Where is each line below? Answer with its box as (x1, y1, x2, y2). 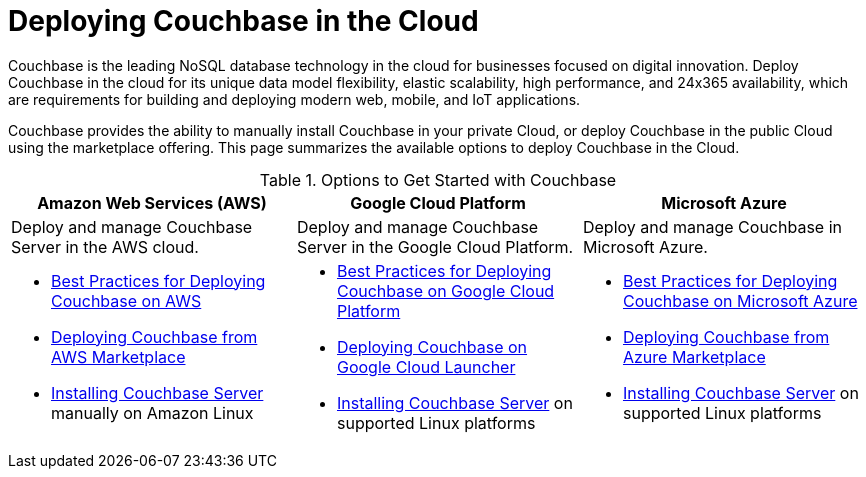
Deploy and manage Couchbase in (582, 216, 842, 237)
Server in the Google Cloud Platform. (296, 236, 574, 257)
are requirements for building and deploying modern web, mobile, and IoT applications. (8, 90, 581, 108)
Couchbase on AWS (51, 290, 202, 311)
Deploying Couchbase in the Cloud (8, 4, 479, 38)
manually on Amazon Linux (51, 402, 254, 423)
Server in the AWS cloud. (11, 236, 199, 257)
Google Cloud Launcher (336, 356, 516, 377)
